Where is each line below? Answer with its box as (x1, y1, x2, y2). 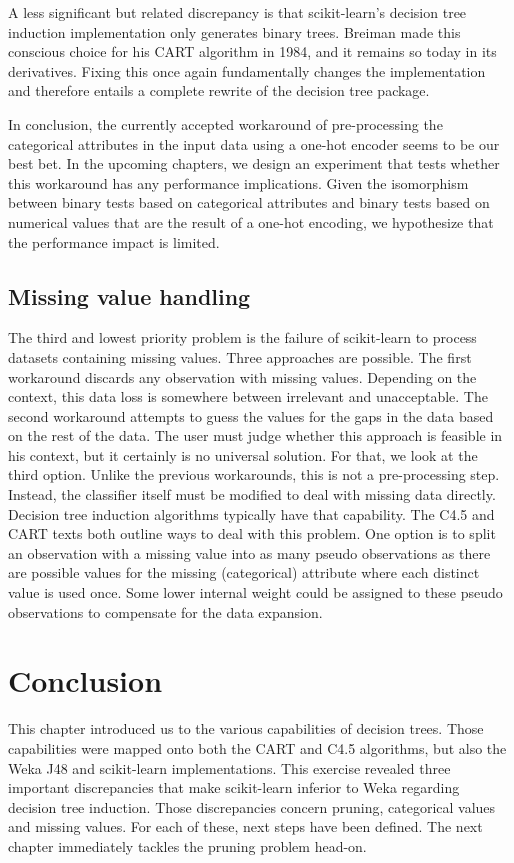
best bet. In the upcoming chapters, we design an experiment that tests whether (8, 153, 500, 174)
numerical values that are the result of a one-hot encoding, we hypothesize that (8, 211, 494, 232)
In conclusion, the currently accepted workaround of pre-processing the (8, 113, 443, 134)
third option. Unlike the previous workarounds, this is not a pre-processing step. (8, 464, 500, 485)
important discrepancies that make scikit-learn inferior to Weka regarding (8, 777, 460, 798)
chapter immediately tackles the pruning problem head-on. (8, 835, 367, 856)
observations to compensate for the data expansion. (8, 601, 323, 622)
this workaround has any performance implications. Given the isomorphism (8, 172, 469, 193)
